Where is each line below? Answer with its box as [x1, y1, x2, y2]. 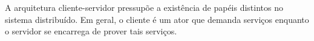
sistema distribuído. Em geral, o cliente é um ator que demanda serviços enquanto [5, 13, 309, 25]
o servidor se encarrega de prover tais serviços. [5, 25, 177, 37]
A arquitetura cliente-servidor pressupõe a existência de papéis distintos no [5, 1, 284, 13]
